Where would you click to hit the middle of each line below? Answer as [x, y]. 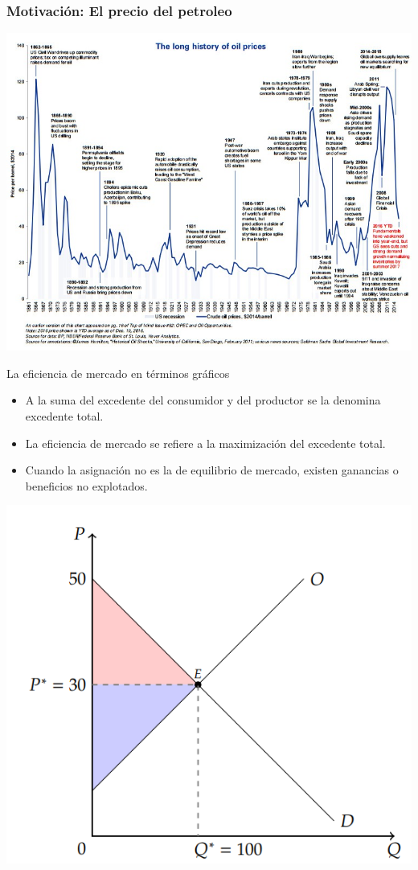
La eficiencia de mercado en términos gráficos [118, 373]
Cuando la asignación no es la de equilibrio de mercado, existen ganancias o [212, 470]
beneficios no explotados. [86, 485]
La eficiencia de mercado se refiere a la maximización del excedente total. [205, 443]
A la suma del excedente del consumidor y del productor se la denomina [203, 400]
